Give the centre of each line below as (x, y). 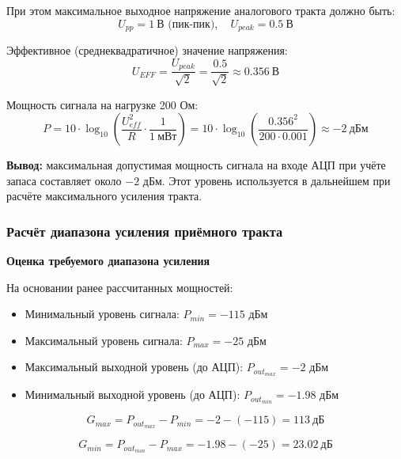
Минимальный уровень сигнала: (102, 314)
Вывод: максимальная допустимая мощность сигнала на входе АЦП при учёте (196, 165)
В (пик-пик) (186, 24)
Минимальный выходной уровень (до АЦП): (132, 395)
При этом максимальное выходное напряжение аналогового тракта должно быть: (201, 10)
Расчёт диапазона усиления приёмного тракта (145, 231)
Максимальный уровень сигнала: (104, 340)
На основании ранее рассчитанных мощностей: (120, 287)
